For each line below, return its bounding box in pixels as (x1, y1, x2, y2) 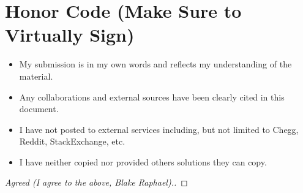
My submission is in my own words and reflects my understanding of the (19, 58, 292, 70)
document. (19, 102, 59, 115)
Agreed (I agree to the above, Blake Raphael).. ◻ (5, 176, 188, 189)
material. (19, 69, 53, 82)
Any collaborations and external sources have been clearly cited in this (19, 90, 285, 103)
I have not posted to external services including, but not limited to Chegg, (19, 123, 299, 135)
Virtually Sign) (5, 22, 135, 47)
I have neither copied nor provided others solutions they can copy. (19, 155, 267, 168)
